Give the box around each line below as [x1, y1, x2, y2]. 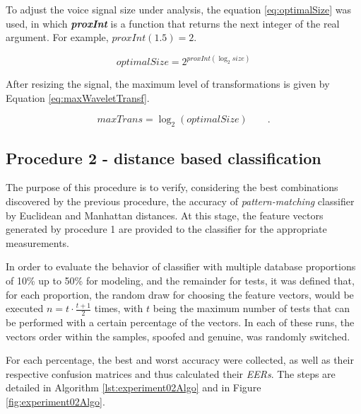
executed [6, 301, 44, 316]
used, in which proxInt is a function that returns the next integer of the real [6, 16, 340, 30]
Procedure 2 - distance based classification [6, 146, 321, 168]
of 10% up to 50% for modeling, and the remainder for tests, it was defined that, [6, 272, 355, 287]
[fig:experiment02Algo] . [6, 393, 105, 408]
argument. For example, [6, 30, 109, 45]
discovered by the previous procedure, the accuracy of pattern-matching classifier [6, 194, 355, 208]
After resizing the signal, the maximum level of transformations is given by [6, 76, 330, 91]
